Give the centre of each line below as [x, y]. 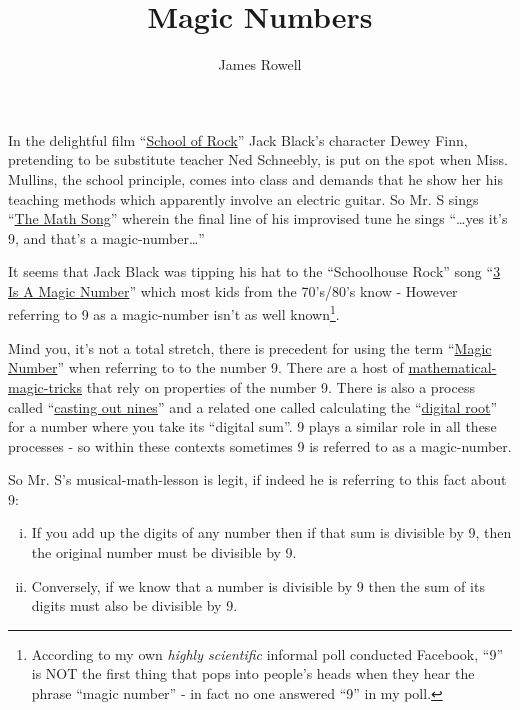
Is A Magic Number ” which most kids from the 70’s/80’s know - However [233, 290]
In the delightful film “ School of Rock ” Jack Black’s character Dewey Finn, [238, 139]
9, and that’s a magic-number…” [106, 237]
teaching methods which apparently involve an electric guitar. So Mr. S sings [243, 198]
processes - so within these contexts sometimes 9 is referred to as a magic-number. [260, 445]
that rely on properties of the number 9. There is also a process [280, 386]
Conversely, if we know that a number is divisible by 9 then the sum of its [258, 585]
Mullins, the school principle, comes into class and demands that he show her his [255, 178]
